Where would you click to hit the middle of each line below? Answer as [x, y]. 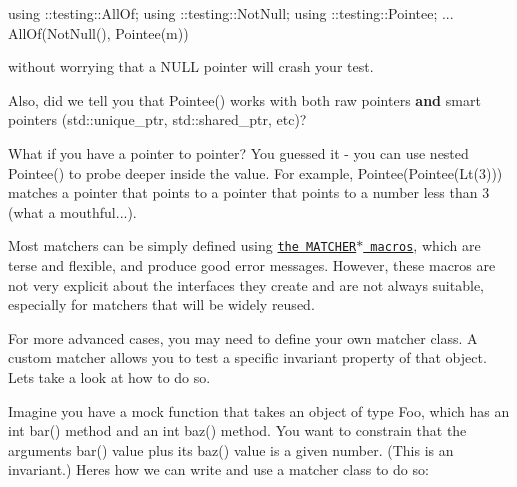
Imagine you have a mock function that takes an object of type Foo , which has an [259, 410]
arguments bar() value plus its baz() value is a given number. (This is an [231, 449]
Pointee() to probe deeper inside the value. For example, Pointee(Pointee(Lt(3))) [255, 172]
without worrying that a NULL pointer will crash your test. [191, 66]
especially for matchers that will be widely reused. [161, 304]
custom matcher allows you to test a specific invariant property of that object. [247, 357]
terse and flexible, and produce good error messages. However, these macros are [252, 265]
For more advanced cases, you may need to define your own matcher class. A [243, 337]
